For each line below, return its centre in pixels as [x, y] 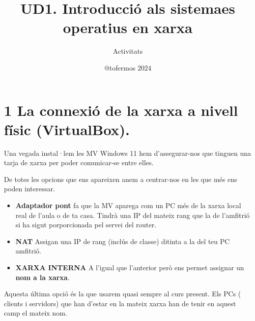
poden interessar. [30, 189]
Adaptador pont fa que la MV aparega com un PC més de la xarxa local [128, 205]
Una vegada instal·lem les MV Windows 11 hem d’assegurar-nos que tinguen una [127, 153]
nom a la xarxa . [42, 277]
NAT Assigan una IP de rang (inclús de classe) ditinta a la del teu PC [123, 241]
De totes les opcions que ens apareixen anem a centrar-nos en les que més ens [121, 179]
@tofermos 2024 [128, 67]
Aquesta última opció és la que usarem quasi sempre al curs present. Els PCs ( [123, 294]
